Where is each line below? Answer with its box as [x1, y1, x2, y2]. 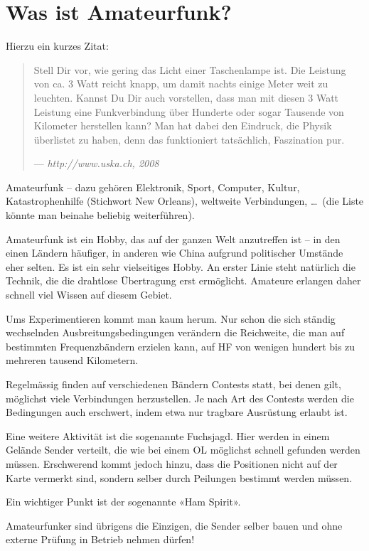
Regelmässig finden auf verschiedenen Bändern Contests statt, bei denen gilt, [6, 377, 341, 391]
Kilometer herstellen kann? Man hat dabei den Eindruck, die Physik [33, 118, 332, 133]
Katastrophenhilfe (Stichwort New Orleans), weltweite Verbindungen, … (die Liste [6, 193, 364, 208]
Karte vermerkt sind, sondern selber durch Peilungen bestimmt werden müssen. [6, 470, 353, 485]
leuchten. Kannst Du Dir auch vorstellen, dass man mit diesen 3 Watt [33, 90, 339, 105]
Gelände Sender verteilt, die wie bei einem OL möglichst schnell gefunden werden [6, 442, 360, 457]
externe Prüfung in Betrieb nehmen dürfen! [6, 532, 195, 547]
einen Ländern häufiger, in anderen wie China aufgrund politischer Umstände [6, 245, 343, 260]
